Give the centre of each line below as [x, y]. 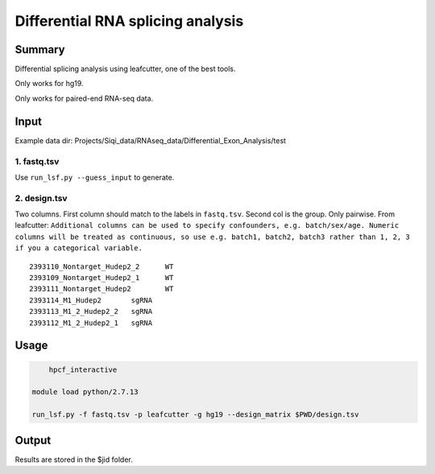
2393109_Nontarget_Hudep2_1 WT [101, 277]
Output [33, 440]
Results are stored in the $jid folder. [74, 460]
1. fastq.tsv [37, 161]
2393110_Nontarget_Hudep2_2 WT [101, 266]
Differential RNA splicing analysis [129, 21]
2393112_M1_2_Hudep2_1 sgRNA [91, 323]
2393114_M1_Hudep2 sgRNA [91, 300]
